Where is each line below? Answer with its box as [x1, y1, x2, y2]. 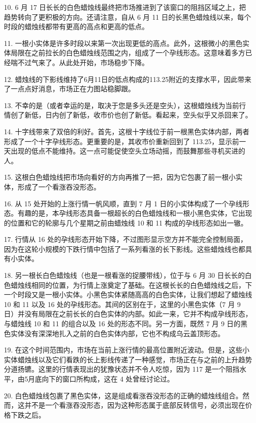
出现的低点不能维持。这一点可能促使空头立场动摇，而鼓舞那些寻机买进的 [10, 146, 245, 156]
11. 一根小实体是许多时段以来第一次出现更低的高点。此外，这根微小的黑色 [4, 38, 243, 48]
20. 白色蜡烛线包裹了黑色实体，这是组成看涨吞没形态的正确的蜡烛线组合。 [4, 390, 243, 400]
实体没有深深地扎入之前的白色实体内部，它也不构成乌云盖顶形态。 [10, 328, 224, 338]
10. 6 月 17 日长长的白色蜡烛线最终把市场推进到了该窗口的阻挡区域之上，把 [4, 2, 246, 12]
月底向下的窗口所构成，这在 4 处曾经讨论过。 [28, 374, 174, 384]
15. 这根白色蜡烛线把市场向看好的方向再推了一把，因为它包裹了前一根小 [4, 172, 236, 182]
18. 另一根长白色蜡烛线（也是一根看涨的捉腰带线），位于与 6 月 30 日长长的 [4, 270, 245, 280]
